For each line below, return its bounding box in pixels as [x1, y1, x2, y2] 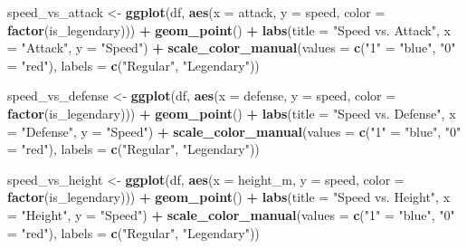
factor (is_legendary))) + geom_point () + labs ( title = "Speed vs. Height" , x [7, 187, 451, 206]
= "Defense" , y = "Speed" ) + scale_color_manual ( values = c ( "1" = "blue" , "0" [7, 121, 462, 140]
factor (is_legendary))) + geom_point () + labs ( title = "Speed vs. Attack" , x [7, 20, 451, 39]
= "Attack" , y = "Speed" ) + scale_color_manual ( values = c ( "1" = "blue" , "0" [7, 38, 456, 57]
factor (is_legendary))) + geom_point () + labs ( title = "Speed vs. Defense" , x [7, 103, 456, 122]
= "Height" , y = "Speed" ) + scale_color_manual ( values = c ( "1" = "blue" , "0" [7, 205, 455, 224]
